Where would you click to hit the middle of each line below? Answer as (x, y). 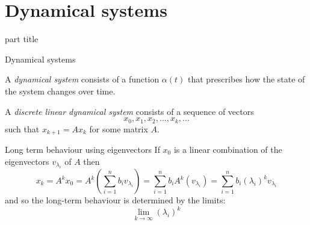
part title (22, 39)
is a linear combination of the (228, 149)
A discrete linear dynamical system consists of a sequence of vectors (129, 111)
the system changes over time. (60, 91)
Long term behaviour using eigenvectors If (82, 149)
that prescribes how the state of (246, 79)
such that (22, 128)
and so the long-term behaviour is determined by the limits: (115, 200)
